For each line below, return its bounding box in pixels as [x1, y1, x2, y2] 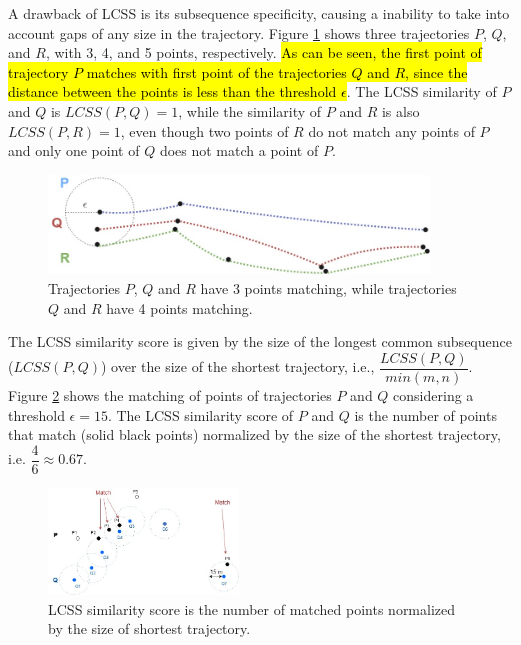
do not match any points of [308, 120, 475, 141]
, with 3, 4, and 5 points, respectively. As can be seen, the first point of [45, 42, 482, 63]
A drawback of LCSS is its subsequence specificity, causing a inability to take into [8, 3, 510, 23]
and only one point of [8, 140, 140, 161]
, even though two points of [120, 120, 289, 141]
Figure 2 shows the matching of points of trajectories [8, 384, 332, 405]
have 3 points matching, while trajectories [200, 278, 457, 299]
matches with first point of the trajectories [86, 61, 347, 82]
